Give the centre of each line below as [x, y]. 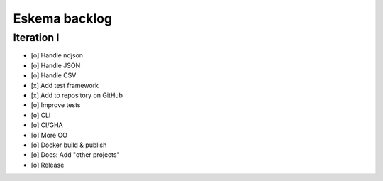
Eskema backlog [63, 18]
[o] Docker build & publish [69, 145]
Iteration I [36, 38]
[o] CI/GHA [47, 125]
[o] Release [48, 165]
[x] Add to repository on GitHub [77, 95]
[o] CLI [41, 115]
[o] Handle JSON [56, 65]
